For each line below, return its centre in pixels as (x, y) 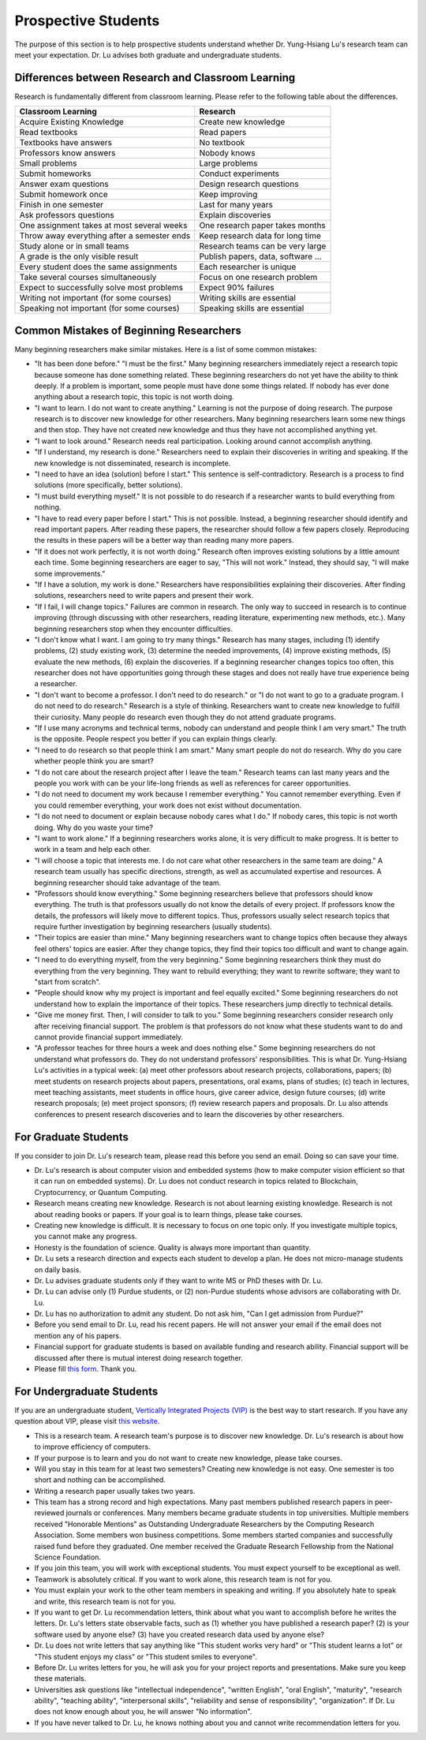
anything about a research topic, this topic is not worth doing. (134, 397)
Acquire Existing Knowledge (71, 122)
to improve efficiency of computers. (92, 1447)
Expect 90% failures (237, 288)
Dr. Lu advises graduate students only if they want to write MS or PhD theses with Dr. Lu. (179, 1280)
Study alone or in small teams (74, 246)
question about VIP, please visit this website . (87, 1421)
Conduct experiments (239, 174)
